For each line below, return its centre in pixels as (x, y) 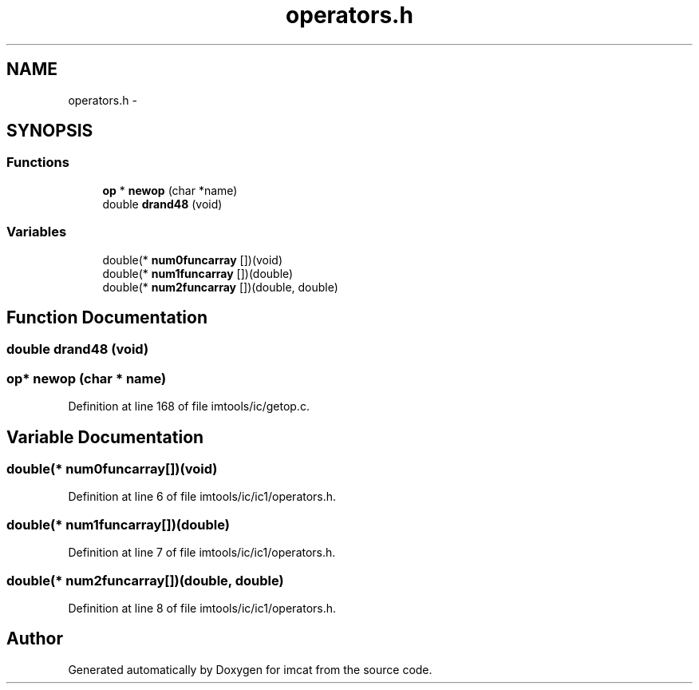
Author (35, 639)
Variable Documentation (105, 437)
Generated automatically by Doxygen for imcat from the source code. (250, 669)
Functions (38, 163)
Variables (37, 232)
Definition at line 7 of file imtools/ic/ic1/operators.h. (202, 553)
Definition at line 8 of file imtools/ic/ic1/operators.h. (202, 608)
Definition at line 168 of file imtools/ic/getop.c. (189, 406)
